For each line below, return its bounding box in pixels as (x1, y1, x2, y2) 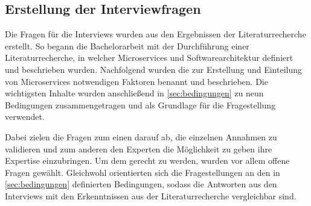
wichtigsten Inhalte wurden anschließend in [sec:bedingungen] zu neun (5, 87, 264, 99)
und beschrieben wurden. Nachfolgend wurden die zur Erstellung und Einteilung (5, 63, 302, 75)
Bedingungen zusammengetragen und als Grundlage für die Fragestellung (5, 98, 276, 111)
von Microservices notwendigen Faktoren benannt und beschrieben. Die (5, 75, 268, 87)
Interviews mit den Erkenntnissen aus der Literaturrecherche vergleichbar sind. (5, 189, 297, 202)
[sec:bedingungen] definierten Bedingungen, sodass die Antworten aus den (5, 178, 277, 190)
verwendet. (5, 110, 45, 123)
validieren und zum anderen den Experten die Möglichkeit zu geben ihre (5, 142, 272, 155)
